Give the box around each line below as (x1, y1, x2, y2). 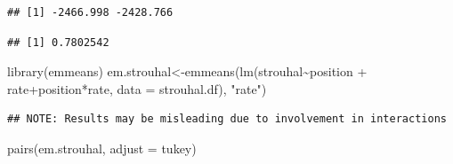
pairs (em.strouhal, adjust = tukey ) (7, 138, 197, 157)
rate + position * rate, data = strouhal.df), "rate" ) (7, 79, 267, 98)
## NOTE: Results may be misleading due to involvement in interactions (7, 113, 447, 126)
